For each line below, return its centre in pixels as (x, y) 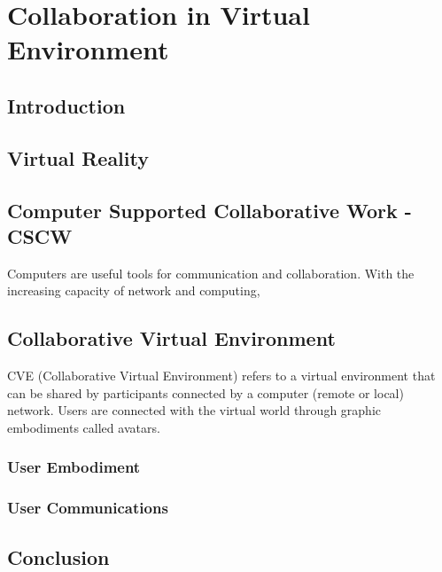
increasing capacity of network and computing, (134, 290)
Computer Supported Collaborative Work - (209, 210)
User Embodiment (74, 467)
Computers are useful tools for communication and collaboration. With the (211, 273)
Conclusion (58, 556)
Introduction (66, 105)
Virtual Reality (78, 157)
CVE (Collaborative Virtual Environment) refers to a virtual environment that (221, 376)
